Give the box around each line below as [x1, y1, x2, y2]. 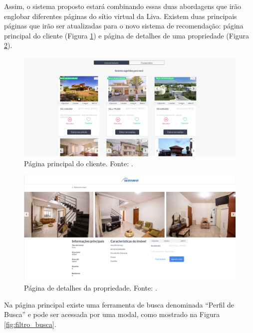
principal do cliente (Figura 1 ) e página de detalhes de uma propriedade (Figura [4, 30, 250, 40]
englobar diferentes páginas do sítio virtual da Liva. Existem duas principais [4, 10, 237, 21]
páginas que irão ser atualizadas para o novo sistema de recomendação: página [4, 20, 244, 31]
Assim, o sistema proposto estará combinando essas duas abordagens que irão [4, 1, 242, 11]
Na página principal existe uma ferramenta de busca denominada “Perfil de [4, 299, 234, 310]
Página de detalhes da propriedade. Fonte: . [24, 283, 157, 293]
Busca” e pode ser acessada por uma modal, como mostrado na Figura [4, 309, 220, 320]
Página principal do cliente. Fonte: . [24, 158, 133, 168]
